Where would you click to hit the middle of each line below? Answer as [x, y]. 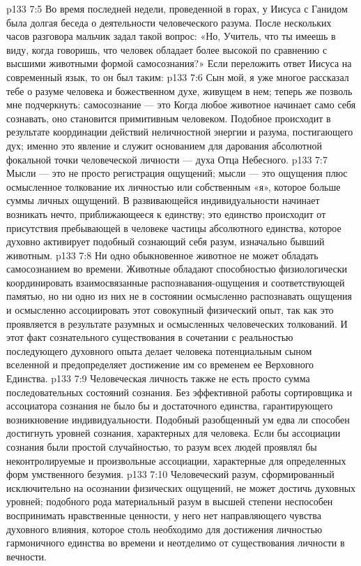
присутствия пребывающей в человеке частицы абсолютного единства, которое [174, 227]
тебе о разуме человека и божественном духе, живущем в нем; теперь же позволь [179, 90]
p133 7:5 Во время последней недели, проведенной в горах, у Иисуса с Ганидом [177, 8]
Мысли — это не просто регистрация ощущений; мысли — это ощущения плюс [177, 173]
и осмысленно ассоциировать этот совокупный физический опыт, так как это [170, 310]
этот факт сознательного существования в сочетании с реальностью [150, 337]
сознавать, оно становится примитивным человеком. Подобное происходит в [169, 118]
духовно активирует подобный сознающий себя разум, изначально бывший [166, 241]
